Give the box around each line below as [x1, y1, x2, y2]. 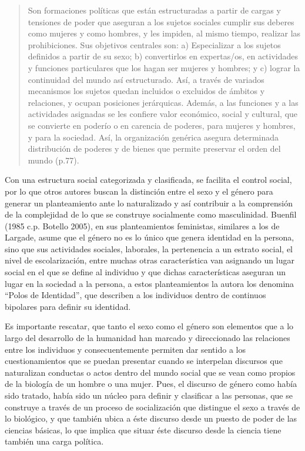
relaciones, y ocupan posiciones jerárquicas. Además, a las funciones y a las [28, 96, 299, 108]
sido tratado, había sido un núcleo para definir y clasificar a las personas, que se [5, 389, 293, 401]
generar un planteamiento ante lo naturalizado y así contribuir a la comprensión [5, 196, 293, 209]
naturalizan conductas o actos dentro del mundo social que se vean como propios [5, 366, 296, 378]
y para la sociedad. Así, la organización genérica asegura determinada [28, 131, 279, 143]
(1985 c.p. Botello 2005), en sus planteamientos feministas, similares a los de [5, 219, 280, 232]
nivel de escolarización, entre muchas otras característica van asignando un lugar [5, 254, 294, 266]
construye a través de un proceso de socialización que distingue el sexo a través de [5, 400, 300, 413]
